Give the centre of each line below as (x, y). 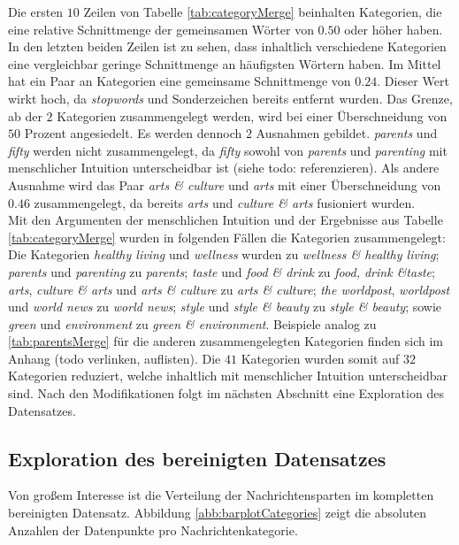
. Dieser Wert (413, 81)
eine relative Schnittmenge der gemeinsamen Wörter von (161, 29)
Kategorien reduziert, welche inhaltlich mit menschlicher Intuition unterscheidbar (228, 376)
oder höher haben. (394, 29)
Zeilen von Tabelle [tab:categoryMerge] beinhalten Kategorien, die (263, 12)
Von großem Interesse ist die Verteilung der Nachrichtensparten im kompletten (221, 495)
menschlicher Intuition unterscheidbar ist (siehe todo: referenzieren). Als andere (224, 168)
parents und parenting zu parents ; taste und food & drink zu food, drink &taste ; (222, 271)
